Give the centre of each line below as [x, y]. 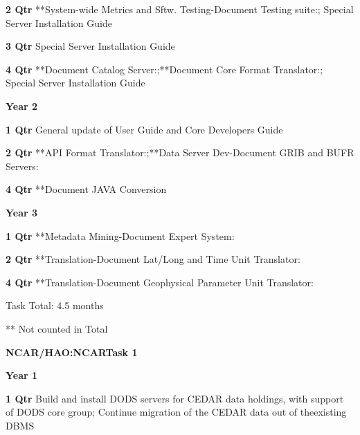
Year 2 [22, 105]
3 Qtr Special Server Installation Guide [90, 46]
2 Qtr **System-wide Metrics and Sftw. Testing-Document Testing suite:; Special [180, 9]
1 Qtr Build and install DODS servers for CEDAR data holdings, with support [175, 398]
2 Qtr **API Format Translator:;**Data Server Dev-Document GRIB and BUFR [180, 152]
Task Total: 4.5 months [55, 305]
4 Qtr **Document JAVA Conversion [86, 189]
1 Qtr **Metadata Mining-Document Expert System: [120, 235]
